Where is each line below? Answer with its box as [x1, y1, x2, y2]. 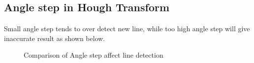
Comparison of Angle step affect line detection [24, 49, 163, 60]
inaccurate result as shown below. [4, 33, 105, 43]
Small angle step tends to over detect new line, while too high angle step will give [4, 23, 250, 34]
